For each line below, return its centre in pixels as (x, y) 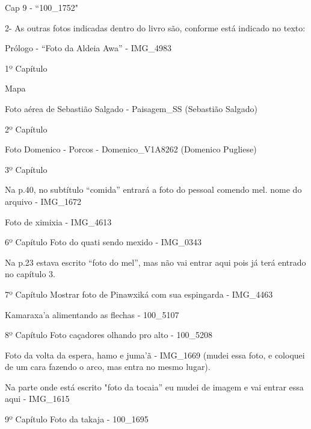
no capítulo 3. (30, 274)
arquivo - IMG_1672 (43, 201)
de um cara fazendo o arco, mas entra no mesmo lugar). (108, 367)
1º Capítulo (26, 68)
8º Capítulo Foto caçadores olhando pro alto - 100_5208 (109, 335)
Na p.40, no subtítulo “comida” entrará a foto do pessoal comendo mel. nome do (153, 189)
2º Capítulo (26, 129)
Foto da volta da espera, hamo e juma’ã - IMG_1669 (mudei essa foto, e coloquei (155, 355)
